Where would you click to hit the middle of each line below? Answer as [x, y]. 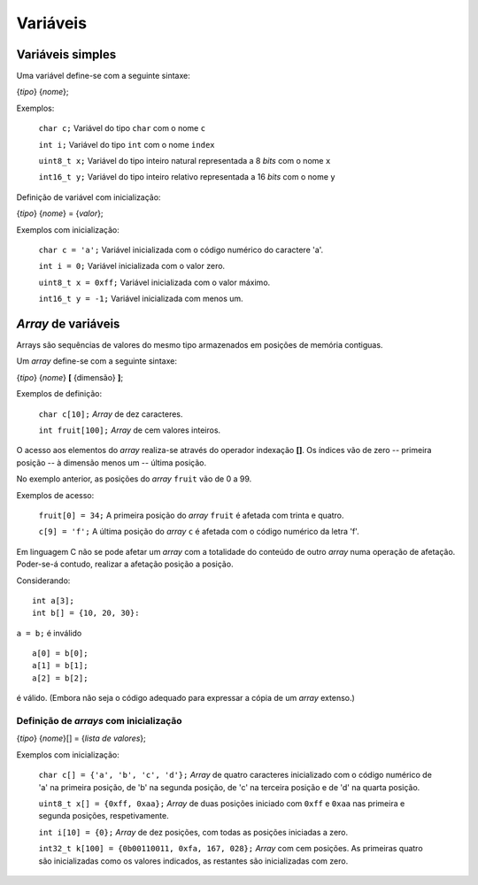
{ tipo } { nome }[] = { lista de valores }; [81, 738]
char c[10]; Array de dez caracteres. [111, 414]
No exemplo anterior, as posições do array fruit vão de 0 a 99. [134, 479]
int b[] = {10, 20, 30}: [86, 613]
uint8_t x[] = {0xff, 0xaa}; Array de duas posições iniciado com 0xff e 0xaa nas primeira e [222, 803]
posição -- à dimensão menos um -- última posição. [112, 462]
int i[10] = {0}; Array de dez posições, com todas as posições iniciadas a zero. [193, 832]
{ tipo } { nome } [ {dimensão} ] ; [70, 377]
